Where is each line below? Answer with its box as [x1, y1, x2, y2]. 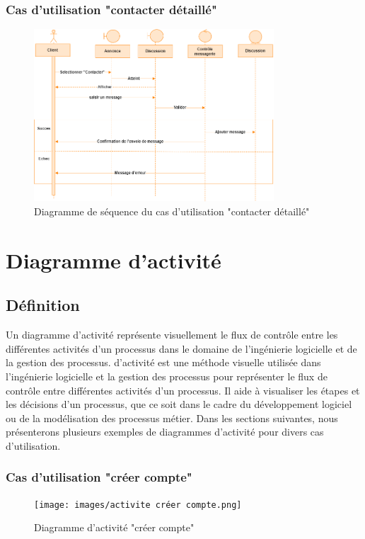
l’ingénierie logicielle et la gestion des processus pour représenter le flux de [6, 368, 328, 383]
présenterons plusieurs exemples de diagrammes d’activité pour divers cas [6, 424, 324, 439]
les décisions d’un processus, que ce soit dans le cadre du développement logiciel [6, 397, 352, 412]
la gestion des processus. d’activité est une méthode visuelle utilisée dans [6, 355, 321, 370]
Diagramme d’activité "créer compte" [34, 520, 195, 535]
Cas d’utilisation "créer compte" [6, 468, 192, 486]
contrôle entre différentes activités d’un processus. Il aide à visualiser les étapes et [6, 382, 360, 397]
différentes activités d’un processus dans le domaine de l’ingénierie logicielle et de [6, 341, 357, 356]
